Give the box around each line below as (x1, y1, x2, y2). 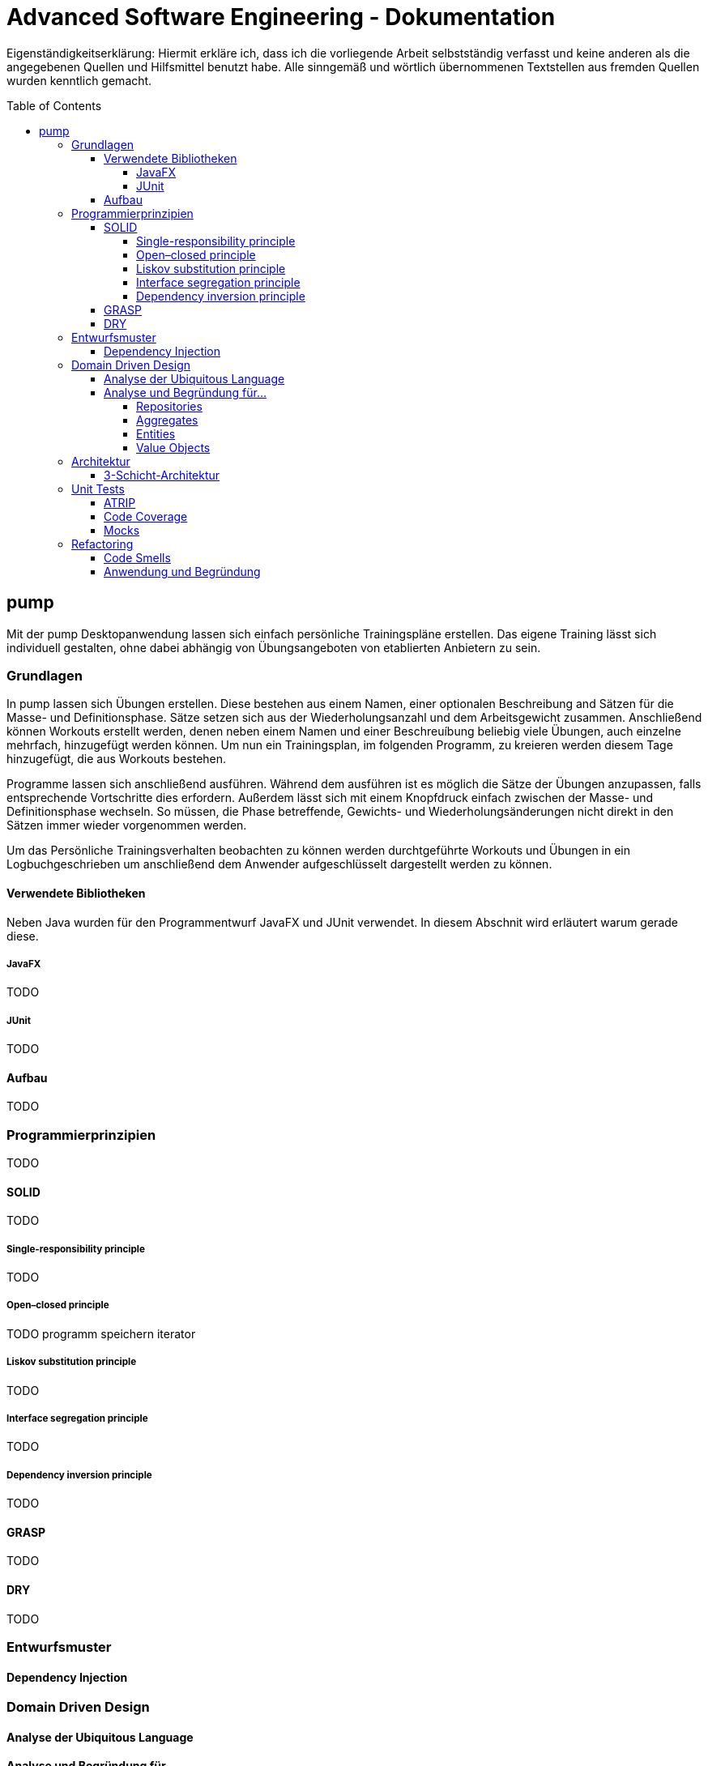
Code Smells (104, 550, 171, 565)
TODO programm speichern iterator (6, 1326, 196, 1341)
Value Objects (136, 440, 211, 454)
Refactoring (71, 536, 134, 551)
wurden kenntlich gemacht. (6, 73, 152, 87)
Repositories (136, 399, 203, 413)
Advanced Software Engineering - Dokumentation (6, 3, 556, 31)
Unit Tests (71, 481, 125, 496)
